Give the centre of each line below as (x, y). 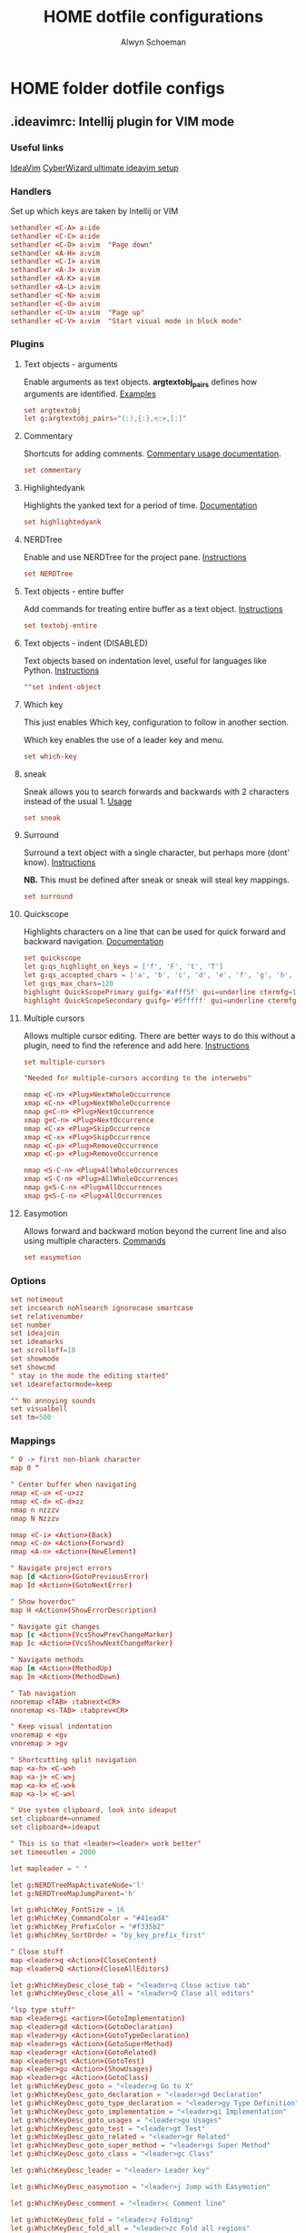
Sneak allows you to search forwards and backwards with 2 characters (156, 791)
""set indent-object (62, 687)
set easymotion (52, 1257)
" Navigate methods (47, 1660)
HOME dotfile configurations (153, 17)
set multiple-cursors (64, 1062)
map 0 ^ (25, 1468)
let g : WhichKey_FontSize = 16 (68, 1910)
